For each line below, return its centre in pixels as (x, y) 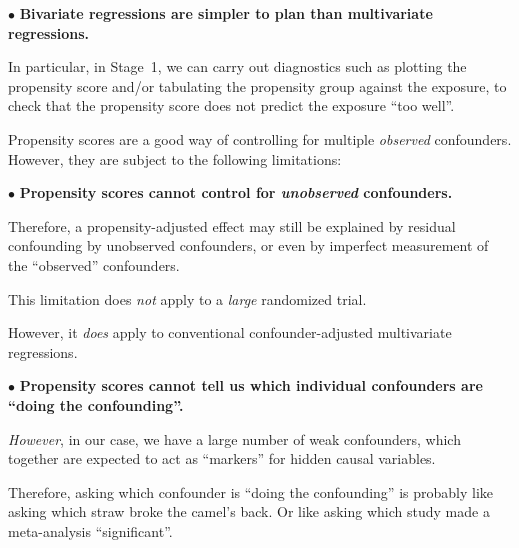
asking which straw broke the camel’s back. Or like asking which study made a (249, 511)
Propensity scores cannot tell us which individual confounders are (251, 385)
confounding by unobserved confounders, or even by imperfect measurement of (248, 245)
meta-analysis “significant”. (90, 530)
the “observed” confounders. (94, 264)
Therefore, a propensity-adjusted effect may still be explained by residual (232, 225)
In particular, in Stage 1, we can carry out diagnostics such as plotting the (237, 66)
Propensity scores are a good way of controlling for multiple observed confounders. (260, 138)
